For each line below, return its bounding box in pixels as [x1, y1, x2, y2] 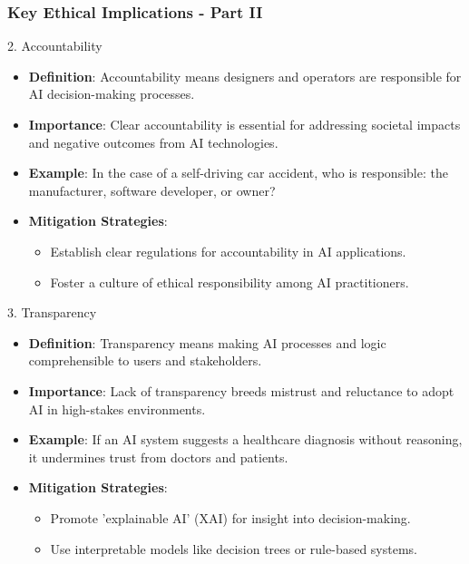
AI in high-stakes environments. [28, 399, 206, 418]
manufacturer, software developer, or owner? [28, 180, 276, 199]
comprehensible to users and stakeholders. [28, 351, 262, 370]
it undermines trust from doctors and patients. [28, 447, 288, 466]
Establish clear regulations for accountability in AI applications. [50, 241, 406, 260]
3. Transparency [7, 303, 97, 322]
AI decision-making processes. [28, 84, 195, 103]
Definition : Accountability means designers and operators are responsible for [28, 66, 462, 85]
